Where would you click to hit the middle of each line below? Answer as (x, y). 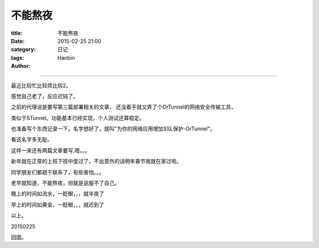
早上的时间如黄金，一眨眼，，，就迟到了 (58, 204)
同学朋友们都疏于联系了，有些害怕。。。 (58, 172)
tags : (17, 58)
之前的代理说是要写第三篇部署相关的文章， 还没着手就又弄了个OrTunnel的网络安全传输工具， (123, 107)
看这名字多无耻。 (32, 139)
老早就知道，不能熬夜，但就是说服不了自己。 (65, 183)
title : (17, 33)
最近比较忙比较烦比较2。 (41, 85)
